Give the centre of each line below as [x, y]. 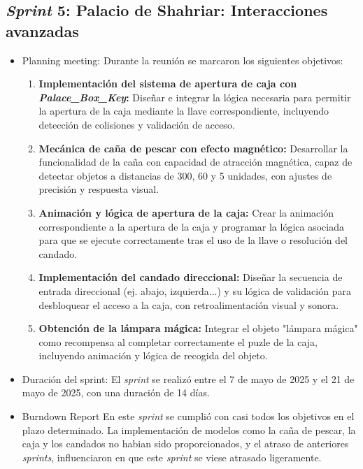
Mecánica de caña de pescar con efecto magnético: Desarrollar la [193, 148]
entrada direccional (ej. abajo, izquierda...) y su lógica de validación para [195, 290]
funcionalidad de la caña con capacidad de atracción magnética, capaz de [195, 162]
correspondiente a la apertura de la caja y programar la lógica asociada [191, 226]
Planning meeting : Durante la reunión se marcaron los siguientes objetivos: [183, 60]
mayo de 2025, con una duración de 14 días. [116, 392]
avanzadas [42, 30]
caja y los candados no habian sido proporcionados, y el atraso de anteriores [185, 443]
